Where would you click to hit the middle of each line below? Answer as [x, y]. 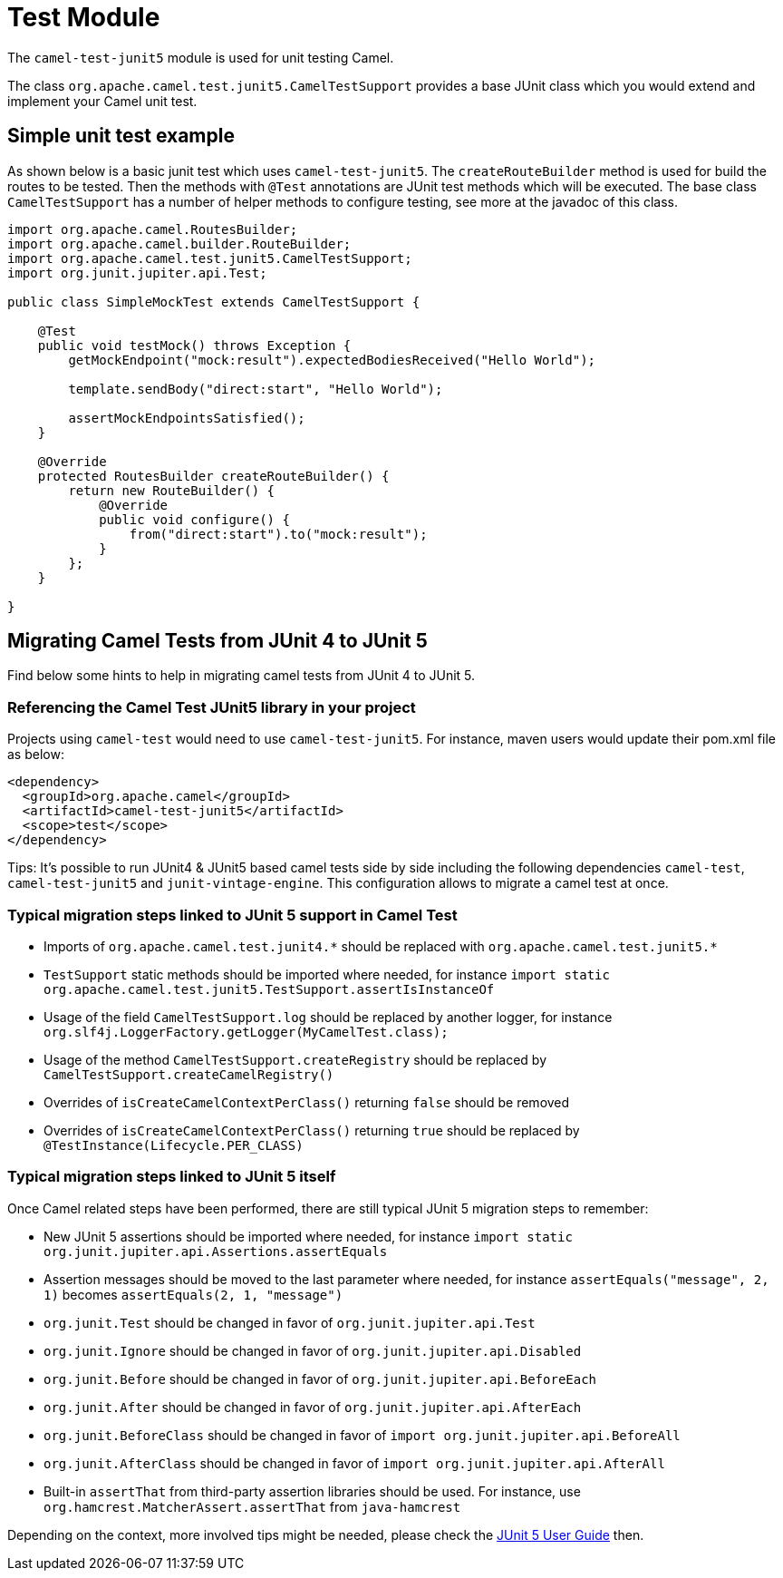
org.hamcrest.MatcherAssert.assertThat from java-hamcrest [252, 1506]
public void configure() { [194, 519]
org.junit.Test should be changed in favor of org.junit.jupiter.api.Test [290, 1322]
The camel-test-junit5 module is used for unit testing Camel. [201, 57]
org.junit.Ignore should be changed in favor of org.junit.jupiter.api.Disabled [313, 1350]
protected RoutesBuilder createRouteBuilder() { [213, 476]
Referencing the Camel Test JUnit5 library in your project [212, 707]
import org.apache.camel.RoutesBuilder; [153, 229]
